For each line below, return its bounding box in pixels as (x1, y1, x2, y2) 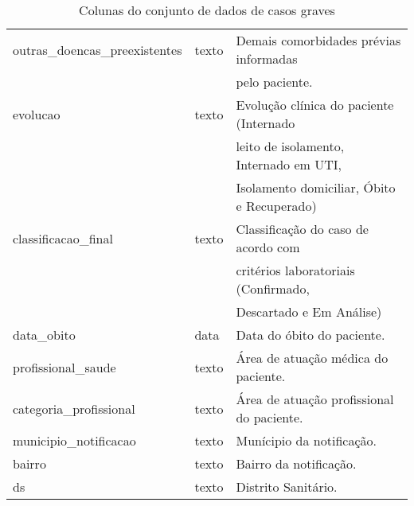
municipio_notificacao (13, 431, 136, 450)
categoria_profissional (13, 399, 135, 418)
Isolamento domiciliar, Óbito (236, 178, 396, 197)
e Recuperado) (236, 197, 317, 215)
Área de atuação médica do (236, 348, 389, 367)
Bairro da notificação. (236, 454, 357, 473)
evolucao (13, 104, 61, 123)
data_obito (13, 325, 76, 344)
